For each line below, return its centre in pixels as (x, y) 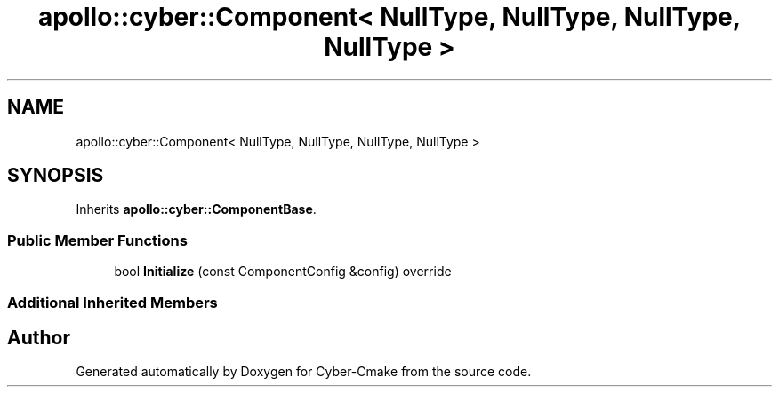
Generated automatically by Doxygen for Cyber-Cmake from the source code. (304, 372)
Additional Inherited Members (112, 302)
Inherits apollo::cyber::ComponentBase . (196, 209)
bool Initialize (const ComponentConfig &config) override (283, 272)
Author (39, 337)
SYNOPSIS (56, 176)
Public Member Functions (97, 240)
